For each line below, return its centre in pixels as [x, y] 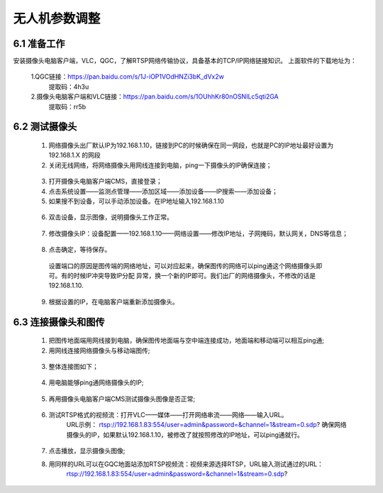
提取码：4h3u [69, 87]
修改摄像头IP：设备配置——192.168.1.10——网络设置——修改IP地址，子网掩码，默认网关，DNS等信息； [199, 233]
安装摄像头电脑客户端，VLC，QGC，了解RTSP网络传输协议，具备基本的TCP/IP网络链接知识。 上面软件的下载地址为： [185, 61]
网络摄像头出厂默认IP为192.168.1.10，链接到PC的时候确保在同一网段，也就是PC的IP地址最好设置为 [191, 145]
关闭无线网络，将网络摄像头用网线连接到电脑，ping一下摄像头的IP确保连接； [160, 165]
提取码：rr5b [67, 106]
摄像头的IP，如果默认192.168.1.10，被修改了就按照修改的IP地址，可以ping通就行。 [185, 434]
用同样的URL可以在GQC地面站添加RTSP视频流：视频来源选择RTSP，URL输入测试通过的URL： [186, 464]
